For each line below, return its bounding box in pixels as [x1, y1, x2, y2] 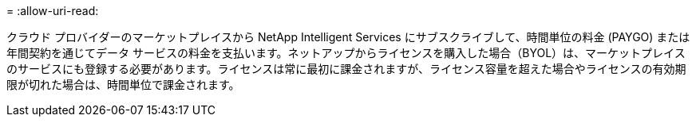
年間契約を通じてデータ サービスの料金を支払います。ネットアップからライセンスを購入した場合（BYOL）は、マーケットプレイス [6, 46, 686, 60]
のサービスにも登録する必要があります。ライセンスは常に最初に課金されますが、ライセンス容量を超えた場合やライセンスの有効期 [6, 62, 686, 75]
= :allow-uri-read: [6, 4, 99, 17]
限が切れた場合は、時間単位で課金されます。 [6, 78, 240, 91]
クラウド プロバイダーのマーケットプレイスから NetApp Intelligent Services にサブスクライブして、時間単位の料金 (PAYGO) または [6, 30, 690, 44]
